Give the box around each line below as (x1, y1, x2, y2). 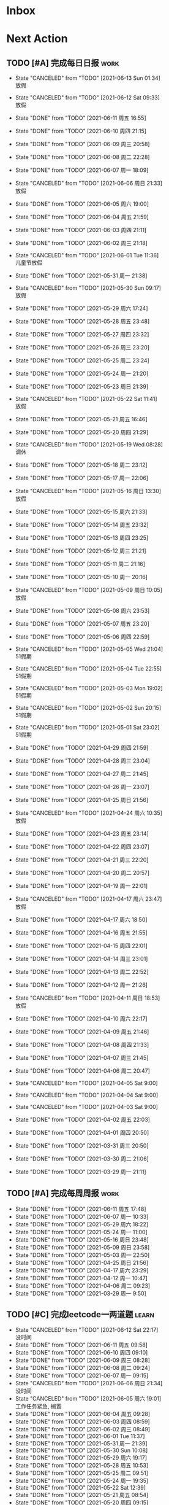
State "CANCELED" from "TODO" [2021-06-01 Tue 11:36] (15, 252, 159, 259)
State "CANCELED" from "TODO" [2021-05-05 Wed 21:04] (15, 645, 163, 653)
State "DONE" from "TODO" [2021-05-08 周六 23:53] (15, 607, 150, 615)
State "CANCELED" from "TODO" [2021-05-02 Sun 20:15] (15, 704, 161, 712)
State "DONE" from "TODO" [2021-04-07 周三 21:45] (15, 1054, 149, 1062)
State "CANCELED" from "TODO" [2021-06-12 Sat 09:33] (15, 94, 160, 101)
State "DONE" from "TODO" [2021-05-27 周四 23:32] (15, 331, 149, 338)
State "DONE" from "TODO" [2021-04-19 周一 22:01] (15, 882, 148, 890)
